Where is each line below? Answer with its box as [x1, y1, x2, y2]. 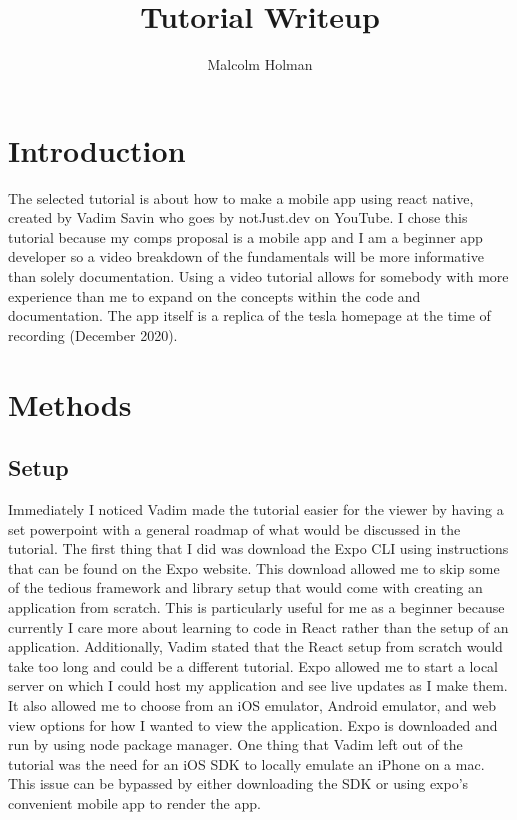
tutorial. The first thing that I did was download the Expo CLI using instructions [8, 538, 509, 559]
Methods [8, 383, 132, 424]
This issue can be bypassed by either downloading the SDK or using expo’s [8, 773, 469, 794]
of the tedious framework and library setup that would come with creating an [8, 577, 483, 598]
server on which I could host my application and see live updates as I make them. [8, 675, 508, 696]
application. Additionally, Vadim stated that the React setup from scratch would [8, 636, 503, 657]
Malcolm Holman [207, 54, 313, 75]
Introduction [8, 129, 186, 170]
